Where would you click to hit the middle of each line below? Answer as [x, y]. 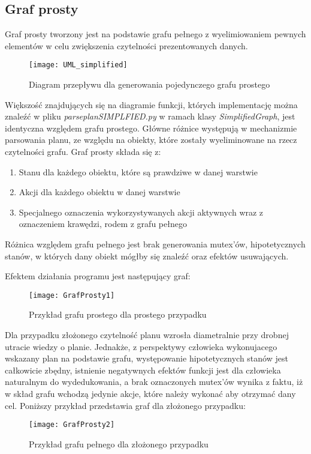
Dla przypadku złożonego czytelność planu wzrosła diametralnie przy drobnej [147, 335]
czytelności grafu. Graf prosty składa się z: [83, 152]
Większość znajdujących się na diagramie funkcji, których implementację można [151, 104]
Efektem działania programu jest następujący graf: [98, 276]
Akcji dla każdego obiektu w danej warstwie [99, 192]
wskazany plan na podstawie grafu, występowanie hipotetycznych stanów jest [147, 358]
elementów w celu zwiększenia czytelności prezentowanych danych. [126, 45]
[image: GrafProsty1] [72, 295]
